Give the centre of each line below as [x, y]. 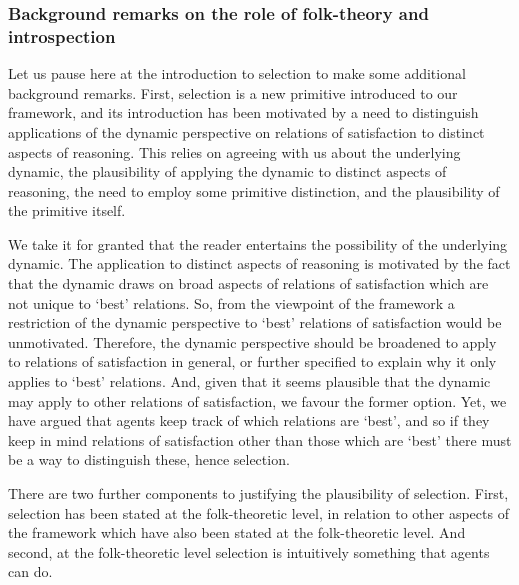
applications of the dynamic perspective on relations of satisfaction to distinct [246, 131]
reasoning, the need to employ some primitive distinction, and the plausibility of [254, 190]
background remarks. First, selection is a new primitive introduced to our [233, 92]
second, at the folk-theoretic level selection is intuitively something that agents [249, 551]
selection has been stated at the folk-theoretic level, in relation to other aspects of [258, 512]
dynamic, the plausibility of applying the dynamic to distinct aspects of [227, 171]
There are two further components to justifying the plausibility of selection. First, [258, 493]
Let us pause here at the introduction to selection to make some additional [237, 73]
